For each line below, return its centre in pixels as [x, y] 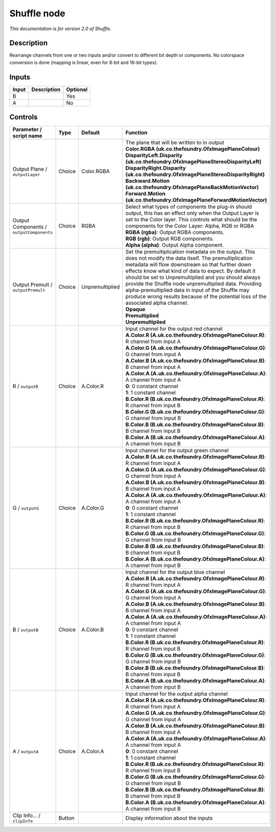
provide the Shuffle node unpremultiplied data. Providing [193, 284]
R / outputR [25, 386]
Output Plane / [30, 169]
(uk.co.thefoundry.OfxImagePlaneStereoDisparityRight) [195, 175]
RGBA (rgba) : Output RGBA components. [175, 233]
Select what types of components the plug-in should [189, 207]
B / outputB [25, 630]
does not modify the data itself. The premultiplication [189, 258]
